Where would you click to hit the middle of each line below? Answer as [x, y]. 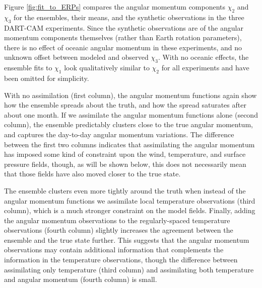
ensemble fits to [28, 68]
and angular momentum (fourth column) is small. [81, 279]
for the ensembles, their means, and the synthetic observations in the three [129, 17]
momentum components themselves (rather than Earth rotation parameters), [123, 37]
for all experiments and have [205, 68]
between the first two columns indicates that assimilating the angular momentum [129, 144]
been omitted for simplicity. [47, 78]
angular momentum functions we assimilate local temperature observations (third [130, 200]
